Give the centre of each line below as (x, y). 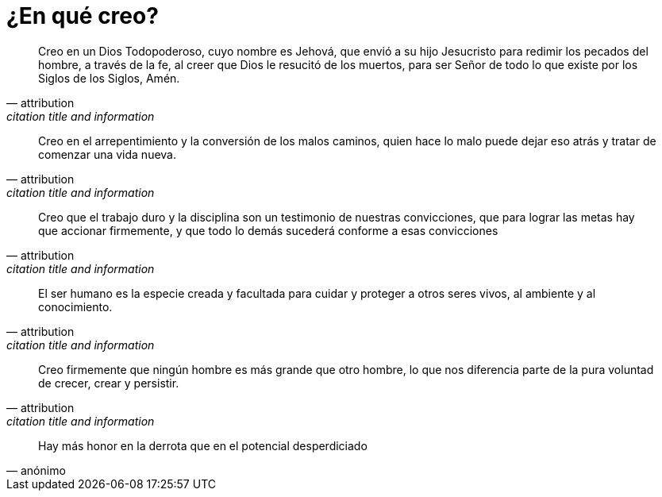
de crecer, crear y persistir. (109, 383)
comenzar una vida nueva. (108, 154)
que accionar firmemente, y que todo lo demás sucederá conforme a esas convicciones (268, 230)
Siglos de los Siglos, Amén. (109, 78)
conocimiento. (75, 306)
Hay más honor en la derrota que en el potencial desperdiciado (203, 445)
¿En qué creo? (83, 16)
